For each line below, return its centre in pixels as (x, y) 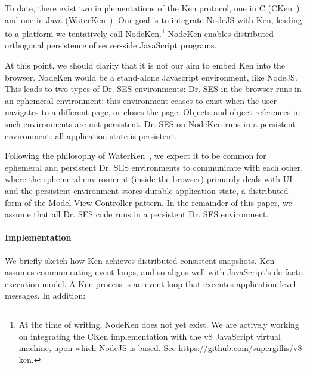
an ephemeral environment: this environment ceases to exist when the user (141, 100)
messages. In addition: (45, 295)
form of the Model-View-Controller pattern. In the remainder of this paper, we (148, 202)
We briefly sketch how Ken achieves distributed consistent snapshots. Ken (140, 260)
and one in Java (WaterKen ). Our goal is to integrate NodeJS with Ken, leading (154, 19)
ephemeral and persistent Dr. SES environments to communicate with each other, (154, 167)
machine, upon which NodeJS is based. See (97, 348)
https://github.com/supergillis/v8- (242, 348)
